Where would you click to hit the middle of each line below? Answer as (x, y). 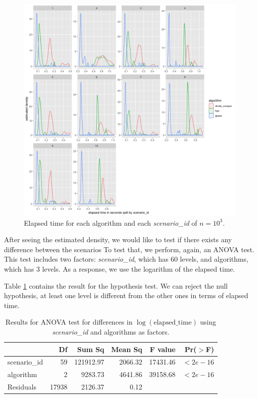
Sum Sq (91, 349)
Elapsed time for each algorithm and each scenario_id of (111, 222)
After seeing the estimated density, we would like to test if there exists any (118, 239)
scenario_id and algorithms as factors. (111, 331)
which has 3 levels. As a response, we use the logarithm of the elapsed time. (120, 268)
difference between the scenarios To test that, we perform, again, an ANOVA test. (129, 249)
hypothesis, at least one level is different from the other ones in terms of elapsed (126, 295)
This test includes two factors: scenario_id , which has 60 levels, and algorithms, (126, 259)
